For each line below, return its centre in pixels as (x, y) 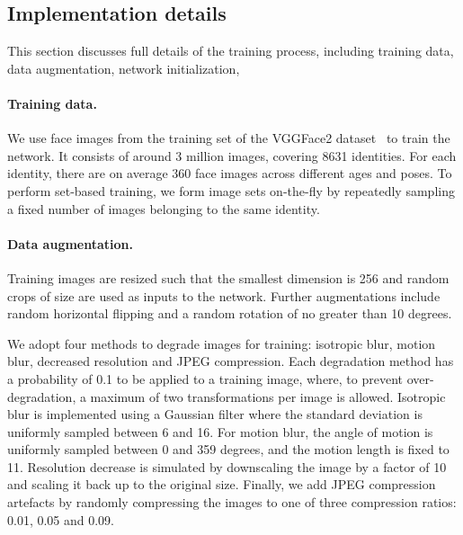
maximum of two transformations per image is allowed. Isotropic (268, 396)
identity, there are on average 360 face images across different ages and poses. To (230, 173)
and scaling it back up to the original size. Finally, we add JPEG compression (222, 484)
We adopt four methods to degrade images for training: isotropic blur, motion (222, 343)
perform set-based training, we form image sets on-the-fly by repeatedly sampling (231, 190)
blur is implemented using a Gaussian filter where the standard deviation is (215, 414)
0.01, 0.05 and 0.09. (61, 519)
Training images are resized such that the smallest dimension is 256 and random (228, 277)
